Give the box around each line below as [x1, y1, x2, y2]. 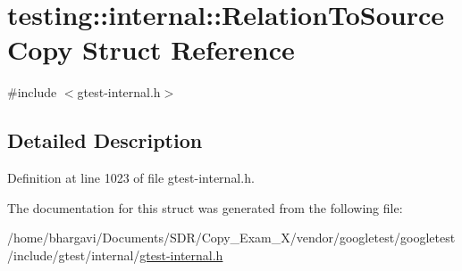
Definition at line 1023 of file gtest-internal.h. [7, 168, 255, 187]
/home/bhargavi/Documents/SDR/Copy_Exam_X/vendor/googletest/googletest [7, 228, 456, 247]
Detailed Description [7, 127, 203, 154]
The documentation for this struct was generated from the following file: [7, 198, 403, 217]
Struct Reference [82, 31, 295, 68]
